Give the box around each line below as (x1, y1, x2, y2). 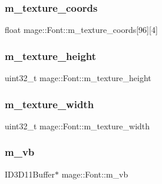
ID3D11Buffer (5, 168, 55, 180)
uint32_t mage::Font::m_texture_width (5, 119, 150, 132)
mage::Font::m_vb (61, 168, 128, 180)
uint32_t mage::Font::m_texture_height (5, 72, 151, 84)
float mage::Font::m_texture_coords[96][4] (5, 24, 158, 36)
